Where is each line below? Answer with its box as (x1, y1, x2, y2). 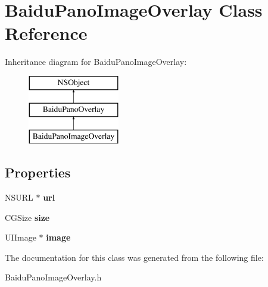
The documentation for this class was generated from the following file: (5, 251, 264, 263)
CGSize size (5, 211, 50, 223)
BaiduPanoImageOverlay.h (5, 271, 102, 283)
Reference (5, 21, 88, 45)
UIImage (5, 231, 36, 244)
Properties (5, 163, 71, 182)
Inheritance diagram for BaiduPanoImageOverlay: (5, 55, 187, 68)
